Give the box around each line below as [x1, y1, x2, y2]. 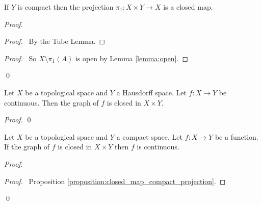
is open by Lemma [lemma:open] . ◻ [75, 53, 189, 63]
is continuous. [137, 141, 179, 152]
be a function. [215, 131, 258, 142]
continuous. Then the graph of [4, 97, 99, 108]
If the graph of [4, 141, 50, 152]
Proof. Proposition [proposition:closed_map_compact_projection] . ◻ [4, 175, 226, 186]
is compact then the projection [17, 2, 114, 12]
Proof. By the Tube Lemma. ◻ [4, 36, 106, 46]
